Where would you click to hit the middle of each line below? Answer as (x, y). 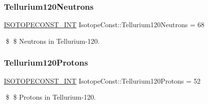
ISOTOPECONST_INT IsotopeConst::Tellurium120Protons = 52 (102, 80)
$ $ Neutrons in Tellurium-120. (53, 41)
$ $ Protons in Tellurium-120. (51, 97)
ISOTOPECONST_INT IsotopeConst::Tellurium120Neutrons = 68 (104, 25)
